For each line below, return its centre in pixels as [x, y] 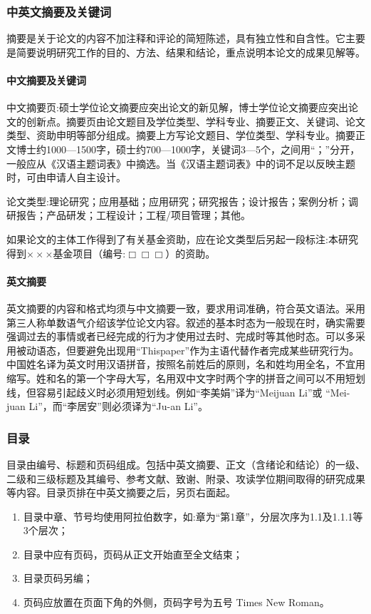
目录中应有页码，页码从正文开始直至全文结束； [133, 554]
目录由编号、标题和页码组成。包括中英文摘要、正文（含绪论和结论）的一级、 [186, 464]
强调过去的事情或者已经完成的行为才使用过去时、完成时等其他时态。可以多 [181, 336]
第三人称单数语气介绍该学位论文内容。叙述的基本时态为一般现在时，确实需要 [186, 322]
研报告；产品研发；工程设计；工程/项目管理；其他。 [129, 215]
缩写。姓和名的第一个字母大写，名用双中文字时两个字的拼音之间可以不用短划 [186, 378]
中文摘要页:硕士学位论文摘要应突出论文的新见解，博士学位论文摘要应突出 [177, 107]
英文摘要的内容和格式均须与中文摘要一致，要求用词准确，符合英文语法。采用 [186, 308]
